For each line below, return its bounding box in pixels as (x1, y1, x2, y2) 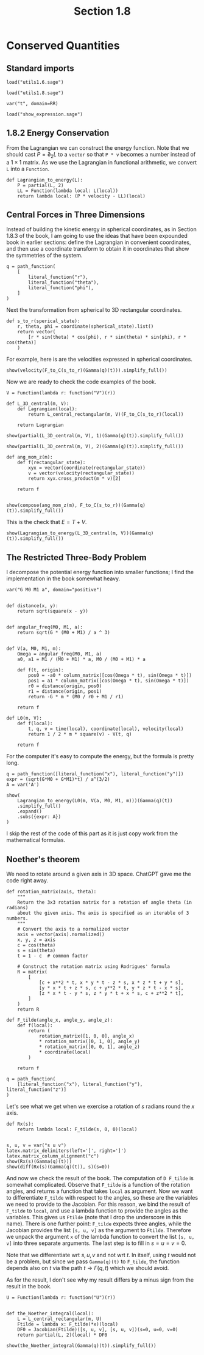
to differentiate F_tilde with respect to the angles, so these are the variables (6, 1194, 199, 1202)
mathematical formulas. (6, 836, 66, 844)
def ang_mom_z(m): (6, 454, 53, 460)
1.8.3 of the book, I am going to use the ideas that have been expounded (6, 232, 188, 240)
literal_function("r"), (28, 274, 88, 281)
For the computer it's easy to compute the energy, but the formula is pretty (6, 753, 194, 760)
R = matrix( (17, 969, 47, 975)
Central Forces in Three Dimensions (6, 210, 145, 220)
